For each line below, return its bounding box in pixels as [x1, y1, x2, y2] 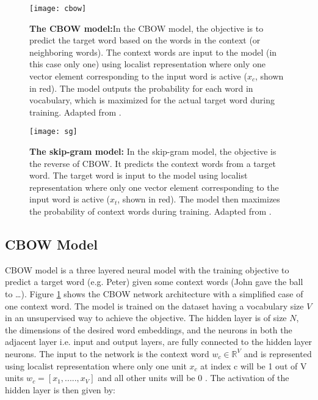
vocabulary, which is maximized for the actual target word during [29, 94, 275, 106]
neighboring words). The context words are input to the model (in [29, 45, 277, 58]
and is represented [244, 347, 312, 360]
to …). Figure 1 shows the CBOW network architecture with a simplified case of [5, 287, 303, 300]
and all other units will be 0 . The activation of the [98, 371, 289, 384]
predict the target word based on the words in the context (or [29, 34, 261, 46]
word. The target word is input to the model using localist [29, 169, 248, 182]
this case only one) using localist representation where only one [29, 57, 266, 70]
